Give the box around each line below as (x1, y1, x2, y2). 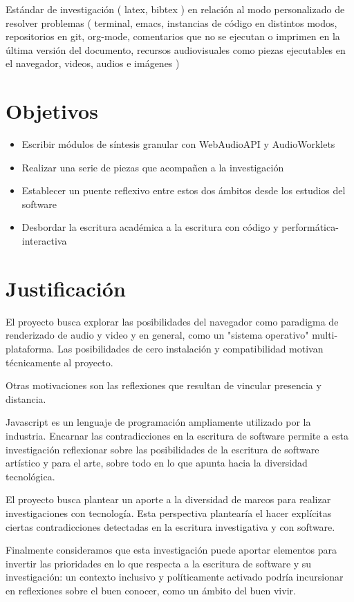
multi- (312, 328, 338, 342)
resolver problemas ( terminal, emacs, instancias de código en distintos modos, (6, 15, 337, 30)
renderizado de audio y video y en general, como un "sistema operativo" (6, 328, 309, 342)
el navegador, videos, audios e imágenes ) (6, 56, 180, 70)
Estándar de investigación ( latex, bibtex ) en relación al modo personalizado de (6, 2, 345, 16)
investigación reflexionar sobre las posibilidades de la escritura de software (6, 442, 319, 456)
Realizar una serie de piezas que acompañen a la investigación (21, 160, 284, 174)
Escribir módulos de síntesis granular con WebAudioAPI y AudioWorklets (21, 137, 335, 151)
